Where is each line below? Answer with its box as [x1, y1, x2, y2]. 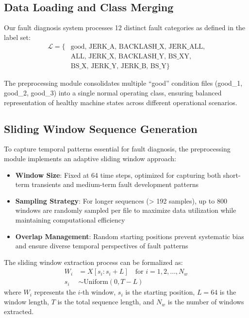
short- [223, 169, 241, 180]
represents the [34, 287, 76, 297]
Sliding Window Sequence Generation [4, 121, 198, 136]
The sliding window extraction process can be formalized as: [4, 257, 183, 267]
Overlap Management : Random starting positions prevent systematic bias [15, 231, 244, 241]
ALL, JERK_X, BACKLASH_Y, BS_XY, [70, 53, 191, 60]
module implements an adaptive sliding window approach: [4, 153, 176, 164]
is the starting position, [125, 287, 195, 297]
